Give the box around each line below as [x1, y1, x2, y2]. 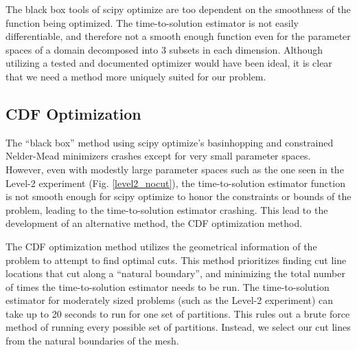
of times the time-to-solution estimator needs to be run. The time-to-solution [5, 279, 330, 294]
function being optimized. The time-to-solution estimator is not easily [5, 15, 299, 30]
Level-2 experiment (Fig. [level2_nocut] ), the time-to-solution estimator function [5, 175, 345, 190]
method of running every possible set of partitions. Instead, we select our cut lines [5, 320, 351, 334]
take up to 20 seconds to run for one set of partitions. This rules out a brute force [5, 306, 350, 320]
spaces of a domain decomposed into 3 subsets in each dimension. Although [5, 42, 323, 56]
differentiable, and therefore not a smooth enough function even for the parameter [5, 29, 351, 43]
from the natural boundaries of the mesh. [5, 333, 179, 348]
